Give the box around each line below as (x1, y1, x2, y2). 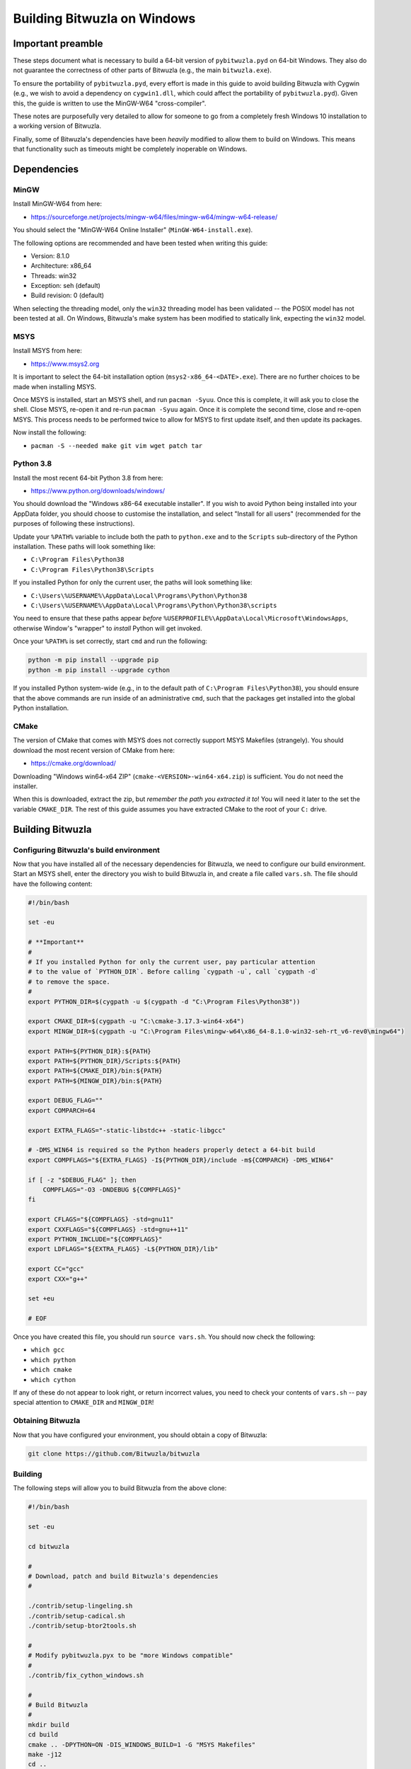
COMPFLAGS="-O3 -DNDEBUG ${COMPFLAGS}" (42, 1186, 182, 1194)
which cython (30, 1376, 76, 1383)
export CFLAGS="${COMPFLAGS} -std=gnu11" (28, 1216, 174, 1223)
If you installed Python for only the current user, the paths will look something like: (13, 578, 253, 587)
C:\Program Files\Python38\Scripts (30, 565, 155, 573)
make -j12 (28, 1751, 62, 1758)
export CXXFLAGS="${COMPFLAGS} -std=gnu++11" (28, 1225, 189, 1233)
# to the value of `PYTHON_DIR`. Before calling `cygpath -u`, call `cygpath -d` (28, 968, 320, 976)
